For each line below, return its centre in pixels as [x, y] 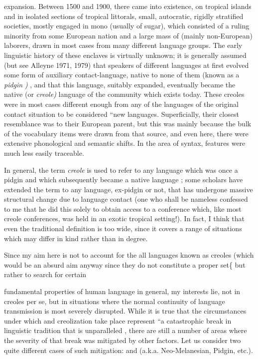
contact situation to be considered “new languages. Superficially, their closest [122, 114]
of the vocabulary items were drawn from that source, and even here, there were [126, 133]
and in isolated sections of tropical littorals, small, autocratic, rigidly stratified [124, 16]
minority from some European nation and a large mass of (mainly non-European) [129, 35]
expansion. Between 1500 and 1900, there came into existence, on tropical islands [128, 6]
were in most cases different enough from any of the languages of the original [121, 104]
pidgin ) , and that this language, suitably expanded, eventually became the [120, 84]
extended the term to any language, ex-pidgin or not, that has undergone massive [129, 189]
